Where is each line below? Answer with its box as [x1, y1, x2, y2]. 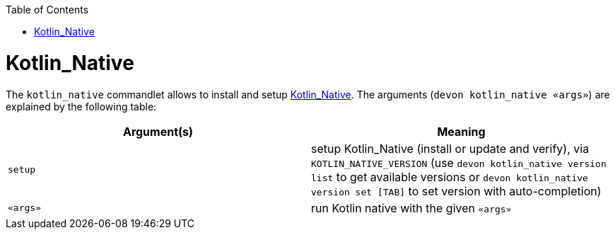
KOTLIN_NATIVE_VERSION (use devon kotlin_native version [311, 155, 607, 170]
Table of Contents [6, 4, 89, 16]
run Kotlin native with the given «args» [311, 200, 512, 215]
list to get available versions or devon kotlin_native [311, 169, 588, 184]
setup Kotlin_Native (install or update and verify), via [311, 141, 590, 156]
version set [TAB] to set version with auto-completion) [311, 183, 602, 198]
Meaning [437, 124, 486, 139]
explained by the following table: [6, 100, 157, 113]
